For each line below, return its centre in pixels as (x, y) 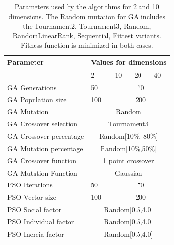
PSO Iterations (30, 185)
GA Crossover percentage (46, 136)
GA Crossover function (42, 160)
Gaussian (129, 172)
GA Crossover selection (42, 124)
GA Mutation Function (42, 172)
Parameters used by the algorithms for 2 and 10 (87, 6)
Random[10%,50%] (129, 148)
